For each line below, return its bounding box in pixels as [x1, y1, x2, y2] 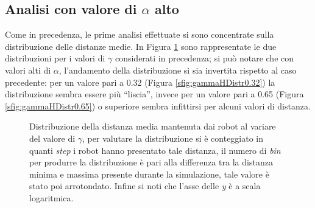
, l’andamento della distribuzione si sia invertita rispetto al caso [58, 63, 297, 76]
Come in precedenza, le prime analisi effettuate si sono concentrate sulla [5, 28, 274, 41]
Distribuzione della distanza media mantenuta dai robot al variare [29, 120, 276, 133]
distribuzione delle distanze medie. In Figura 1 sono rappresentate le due [5, 40, 277, 52]
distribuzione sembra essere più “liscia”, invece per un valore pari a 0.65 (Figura [5, 88, 304, 100]
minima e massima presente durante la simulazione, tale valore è [29, 167, 269, 180]
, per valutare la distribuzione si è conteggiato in [82, 131, 264, 144]
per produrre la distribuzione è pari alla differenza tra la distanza [29, 156, 273, 168]
